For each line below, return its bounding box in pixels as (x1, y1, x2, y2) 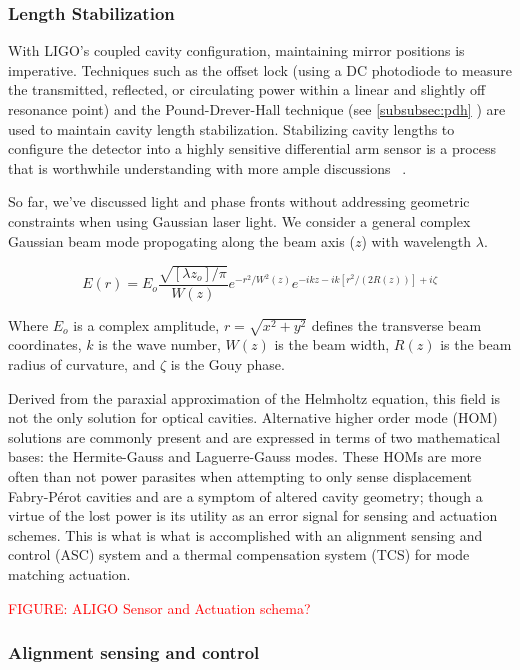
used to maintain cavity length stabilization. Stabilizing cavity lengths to (8, 118, 455, 139)
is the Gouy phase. (170, 354, 285, 375)
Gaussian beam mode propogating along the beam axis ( (8, 230, 355, 251)
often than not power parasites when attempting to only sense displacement (8, 466, 473, 487)
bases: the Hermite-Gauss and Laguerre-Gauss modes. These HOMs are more (8, 446, 482, 467)
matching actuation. (8, 564, 131, 584)
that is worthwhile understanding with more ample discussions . (8, 157, 407, 178)
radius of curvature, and (8, 354, 156, 375)
